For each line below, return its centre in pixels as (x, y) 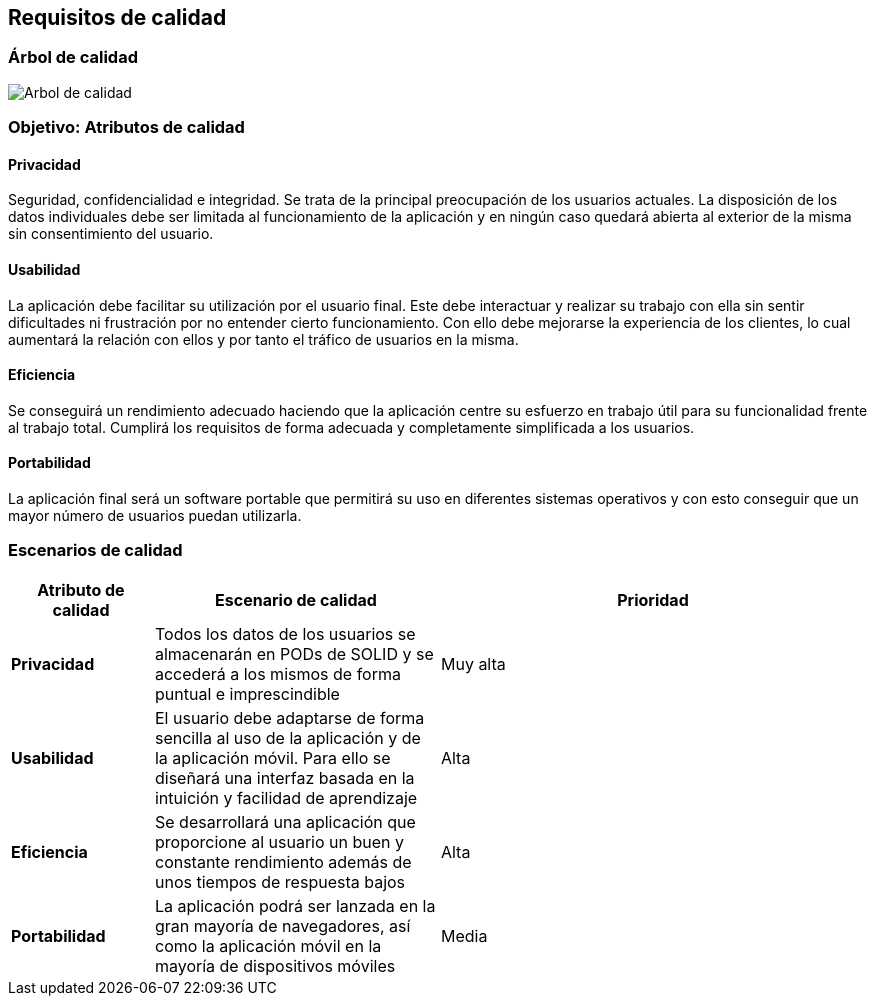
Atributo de (81, 589)
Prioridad (653, 599)
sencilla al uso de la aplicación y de (287, 737)
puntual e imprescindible (247, 693)
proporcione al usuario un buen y (279, 841)
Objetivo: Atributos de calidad (126, 127)
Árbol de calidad (73, 57)
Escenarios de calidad (95, 550)
